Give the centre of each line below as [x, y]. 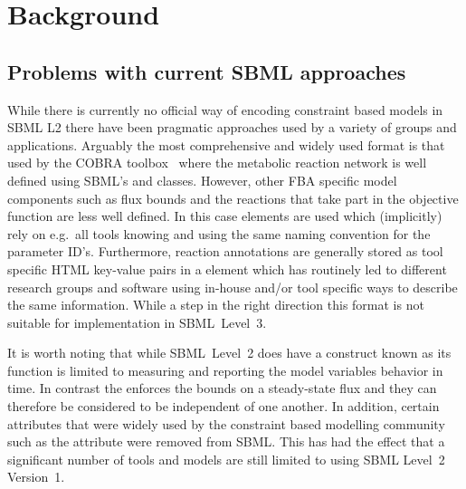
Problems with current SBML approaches [207, 71]
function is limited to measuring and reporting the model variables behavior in [225, 370]
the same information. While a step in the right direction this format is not [216, 305]
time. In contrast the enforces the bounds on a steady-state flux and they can [222, 388]
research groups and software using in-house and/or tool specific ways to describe [233, 287]
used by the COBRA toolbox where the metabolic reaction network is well [217, 163]
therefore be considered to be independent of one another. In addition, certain [223, 406]
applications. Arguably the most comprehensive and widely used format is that [226, 144]
